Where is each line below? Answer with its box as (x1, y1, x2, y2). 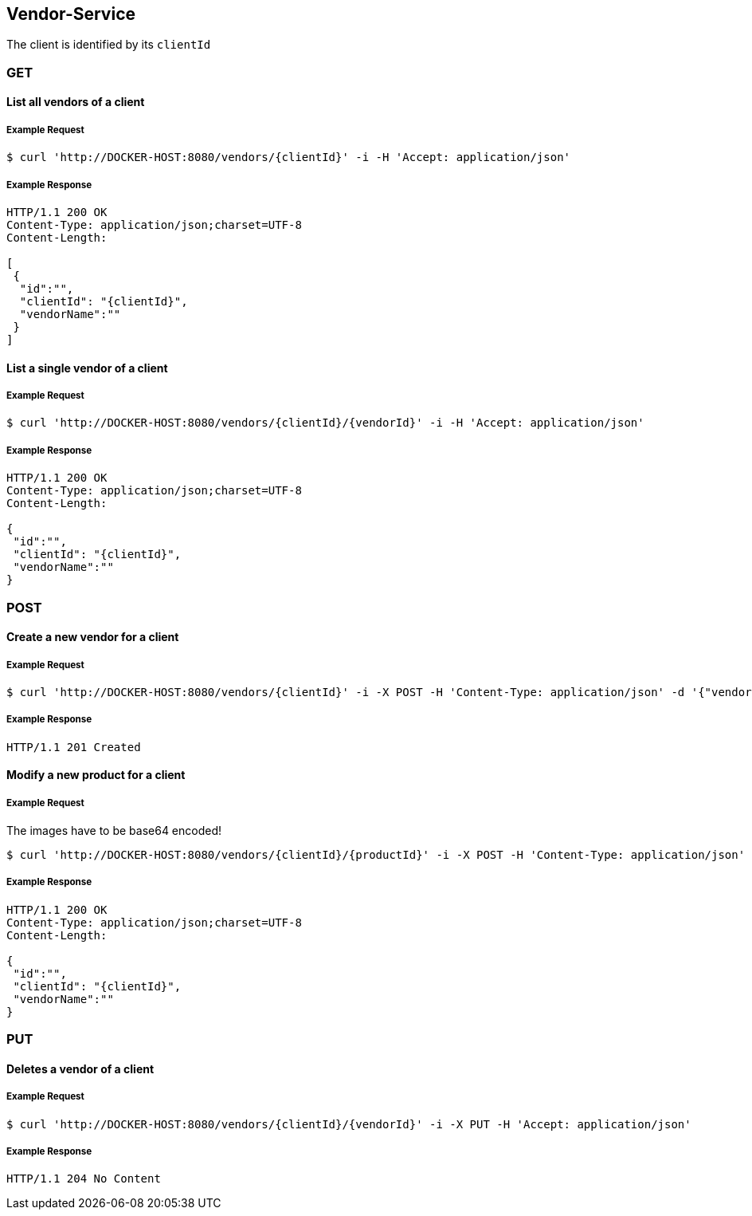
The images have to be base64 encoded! (6, 824, 222, 838)
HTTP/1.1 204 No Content (6, 1172, 161, 1186)
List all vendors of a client (6, 95, 145, 109)
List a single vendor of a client (6, 360, 168, 375)
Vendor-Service (6, 4, 135, 24)
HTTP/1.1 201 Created (6, 740, 141, 754)
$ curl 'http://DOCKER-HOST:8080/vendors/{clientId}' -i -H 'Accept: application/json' (6, 151, 571, 164)
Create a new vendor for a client (6, 630, 179, 644)
